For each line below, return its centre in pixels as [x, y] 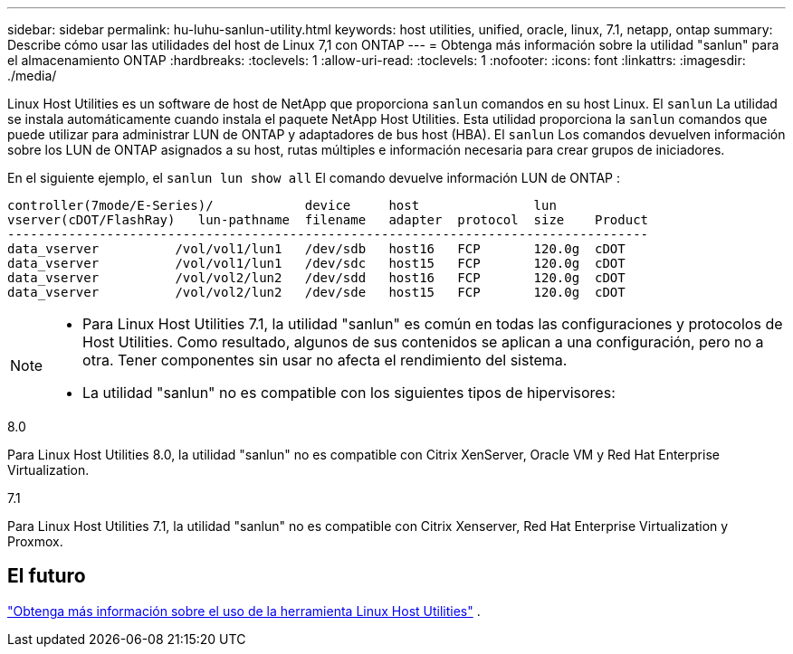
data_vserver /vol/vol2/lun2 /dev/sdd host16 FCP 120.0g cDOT [316, 278]
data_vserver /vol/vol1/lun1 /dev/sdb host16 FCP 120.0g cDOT [316, 249]
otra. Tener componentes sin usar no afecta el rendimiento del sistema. [325, 360]
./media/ [32, 76]
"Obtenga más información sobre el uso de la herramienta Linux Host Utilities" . [244, 611]
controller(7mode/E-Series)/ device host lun [282, 205]
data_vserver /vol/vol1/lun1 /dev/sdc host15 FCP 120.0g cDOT [316, 263]
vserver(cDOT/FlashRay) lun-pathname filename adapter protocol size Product [328, 220]
